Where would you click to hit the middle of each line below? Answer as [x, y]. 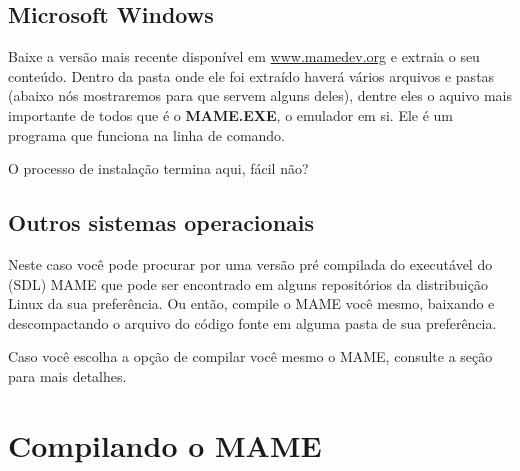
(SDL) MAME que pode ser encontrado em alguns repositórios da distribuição [248, 283]
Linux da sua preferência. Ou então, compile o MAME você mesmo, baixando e [251, 303]
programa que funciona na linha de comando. [147, 134]
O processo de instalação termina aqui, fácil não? [158, 168]
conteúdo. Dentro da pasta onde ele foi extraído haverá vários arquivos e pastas [251, 75]
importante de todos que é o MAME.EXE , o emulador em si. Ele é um [231, 114]
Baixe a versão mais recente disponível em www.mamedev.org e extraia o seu [244, 56]
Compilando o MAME [165, 444]
